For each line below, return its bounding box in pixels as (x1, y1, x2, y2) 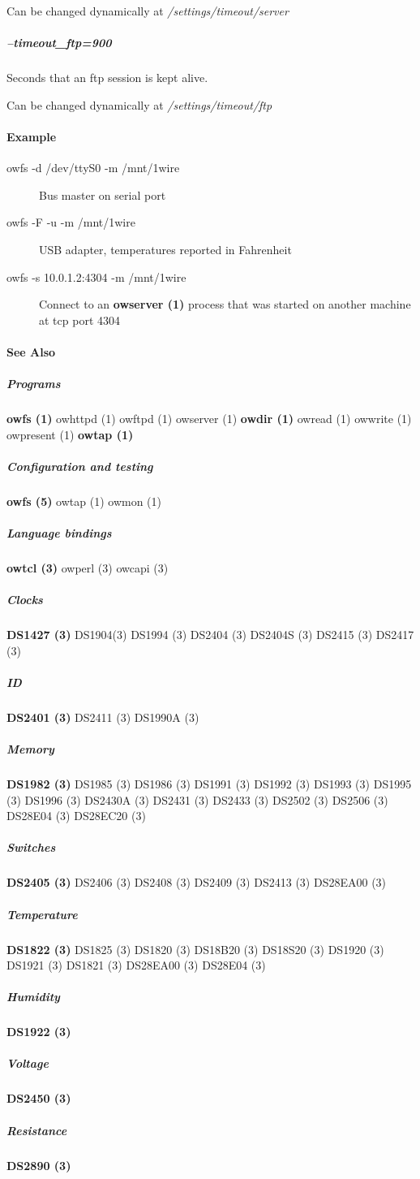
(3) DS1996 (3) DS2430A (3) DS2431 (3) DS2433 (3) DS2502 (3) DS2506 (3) (6, 791, 388, 808)
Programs (6, 375, 61, 392)
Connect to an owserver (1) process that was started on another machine (39, 296, 411, 313)
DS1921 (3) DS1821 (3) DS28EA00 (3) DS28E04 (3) (6, 957, 266, 974)
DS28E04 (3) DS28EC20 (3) (6, 807, 146, 824)
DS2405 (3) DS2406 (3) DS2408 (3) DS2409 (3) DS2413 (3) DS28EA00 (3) (6, 874, 387, 891)
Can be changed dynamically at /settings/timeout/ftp (6, 96, 272, 113)
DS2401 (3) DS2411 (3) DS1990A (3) (6, 708, 199, 725)
